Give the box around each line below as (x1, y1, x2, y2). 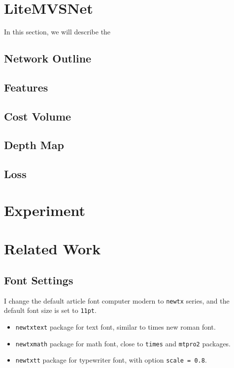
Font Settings (4, 272, 73, 287)
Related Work (4, 239, 101, 259)
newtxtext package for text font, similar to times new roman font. (15, 321, 216, 332)
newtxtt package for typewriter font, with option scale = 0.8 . (15, 355, 207, 365)
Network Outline (4, 51, 92, 66)
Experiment (4, 200, 86, 220)
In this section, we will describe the (4, 27, 111, 37)
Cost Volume (4, 108, 71, 123)
